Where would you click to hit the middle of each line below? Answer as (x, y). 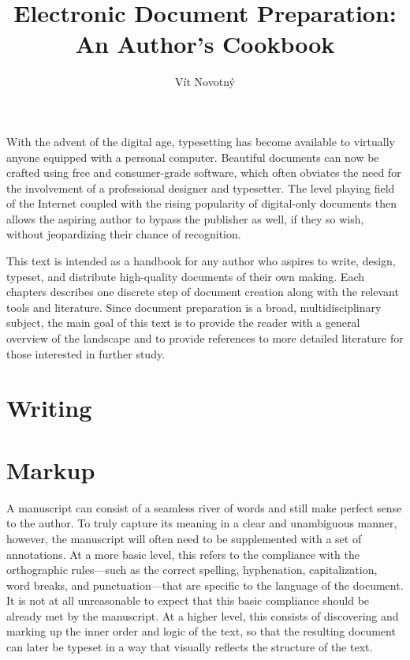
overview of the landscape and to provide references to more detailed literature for (205, 338)
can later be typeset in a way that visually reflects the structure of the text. (190, 647)
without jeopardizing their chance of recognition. (124, 234)
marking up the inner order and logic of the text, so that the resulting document (201, 631)
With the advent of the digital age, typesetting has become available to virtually (201, 141)
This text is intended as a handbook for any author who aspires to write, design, (201, 261)
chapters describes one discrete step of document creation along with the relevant (203, 292)
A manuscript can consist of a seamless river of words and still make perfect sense (204, 507)
